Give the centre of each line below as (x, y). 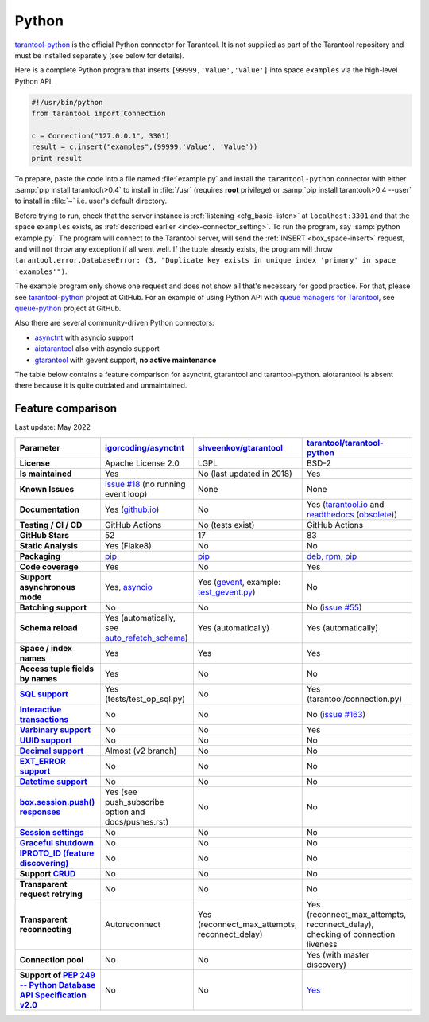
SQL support (44, 694)
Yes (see (121, 792)
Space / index (46, 648)
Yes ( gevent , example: (239, 582)
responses (40, 812)
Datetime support (53, 782)
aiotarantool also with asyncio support (97, 349)
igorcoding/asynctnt (144, 447)
